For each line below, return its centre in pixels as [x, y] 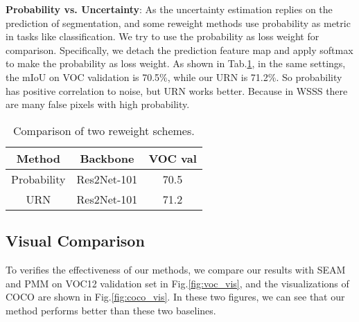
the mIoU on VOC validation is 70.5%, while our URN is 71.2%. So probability [174, 77]
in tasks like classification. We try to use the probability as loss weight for [163, 36]
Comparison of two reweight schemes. [104, 130]
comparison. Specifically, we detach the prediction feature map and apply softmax [179, 50]
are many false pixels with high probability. [98, 104]
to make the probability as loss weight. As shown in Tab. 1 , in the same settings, [176, 63]
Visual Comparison [75, 241]
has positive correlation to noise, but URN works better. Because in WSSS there [177, 90]
